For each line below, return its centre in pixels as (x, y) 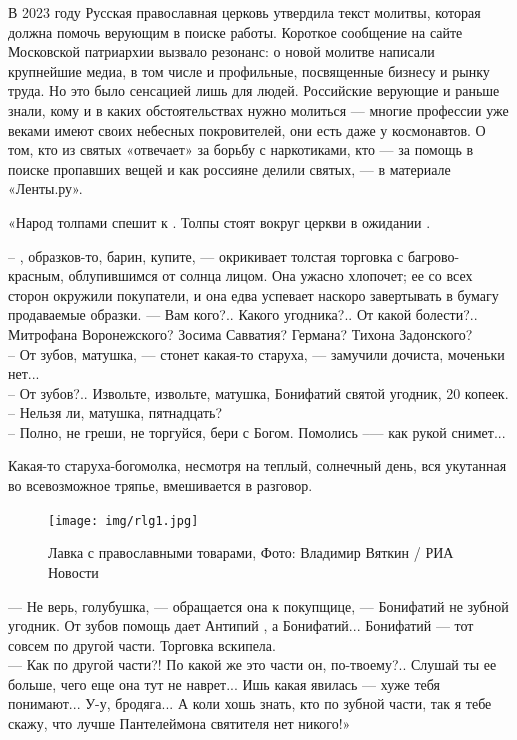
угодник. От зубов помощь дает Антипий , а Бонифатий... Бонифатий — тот (241, 625)
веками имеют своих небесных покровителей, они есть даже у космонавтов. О (247, 129)
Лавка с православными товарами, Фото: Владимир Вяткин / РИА (251, 552)
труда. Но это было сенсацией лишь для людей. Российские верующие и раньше (254, 90)
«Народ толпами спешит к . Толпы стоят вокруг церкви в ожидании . (219, 221)
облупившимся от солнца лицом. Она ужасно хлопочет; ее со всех (270, 275)
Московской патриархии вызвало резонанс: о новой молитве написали (221, 51)
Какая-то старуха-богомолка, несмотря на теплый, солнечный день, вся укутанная (257, 465)
